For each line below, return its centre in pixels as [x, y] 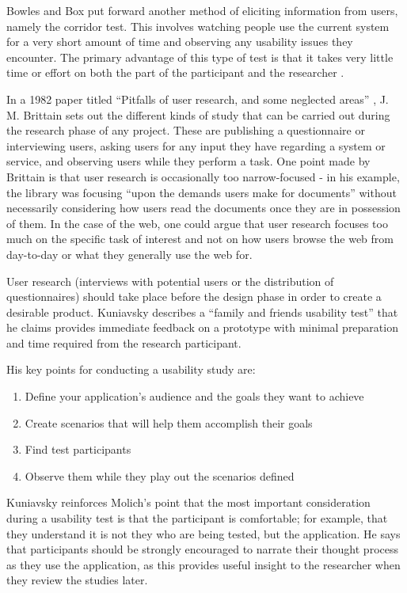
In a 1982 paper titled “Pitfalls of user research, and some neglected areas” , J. [198, 99]
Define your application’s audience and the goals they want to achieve [194, 396]
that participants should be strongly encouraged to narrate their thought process [202, 549]
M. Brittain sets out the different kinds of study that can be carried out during [198, 114]
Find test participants [78, 449]
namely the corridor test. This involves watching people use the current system [198, 26]
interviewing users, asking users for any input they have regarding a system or [196, 145]
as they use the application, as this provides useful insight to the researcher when [203, 564]
